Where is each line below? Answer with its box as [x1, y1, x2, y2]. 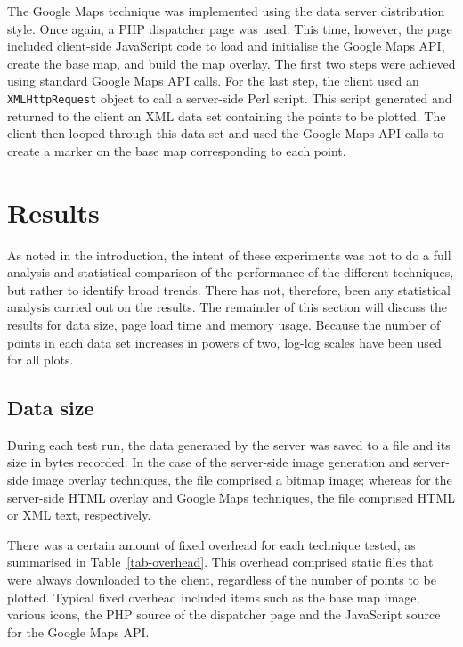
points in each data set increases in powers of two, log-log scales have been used [7, 332, 442, 351]
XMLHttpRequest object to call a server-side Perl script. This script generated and [7, 88, 452, 107]
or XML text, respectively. [7, 505, 151, 524]
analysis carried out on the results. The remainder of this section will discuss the [7, 298, 447, 316]
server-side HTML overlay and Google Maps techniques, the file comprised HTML [7, 487, 456, 506]
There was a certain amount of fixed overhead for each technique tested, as [7, 535, 416, 553]
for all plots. [7, 350, 74, 369]
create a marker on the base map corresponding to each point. [7, 141, 346, 160]
